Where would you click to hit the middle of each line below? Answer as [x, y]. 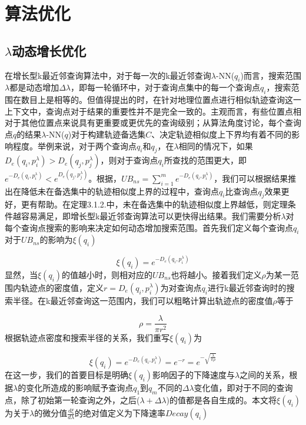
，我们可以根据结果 [251, 178]
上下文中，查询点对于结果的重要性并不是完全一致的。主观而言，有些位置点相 [153, 111]
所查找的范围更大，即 [205, 160]
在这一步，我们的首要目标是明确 [66, 375]
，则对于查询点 [129, 160]
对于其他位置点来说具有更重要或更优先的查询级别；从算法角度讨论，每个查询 [153, 123]
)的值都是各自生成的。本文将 [222, 400]
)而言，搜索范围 [271, 75]
